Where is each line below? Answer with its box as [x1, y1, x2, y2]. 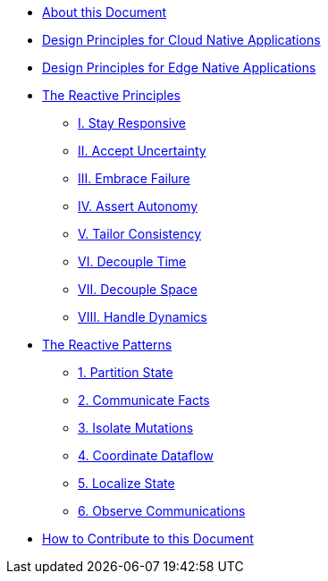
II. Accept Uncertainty [78, 143, 206, 158]
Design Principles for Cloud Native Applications [42, 32, 321, 47]
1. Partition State [78, 365, 173, 380]
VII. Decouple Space [78, 282, 198, 297]
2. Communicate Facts [78, 392, 210, 408]
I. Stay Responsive [78, 115, 186, 131]
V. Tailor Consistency [78, 226, 202, 241]
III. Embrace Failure [78, 171, 190, 186]
